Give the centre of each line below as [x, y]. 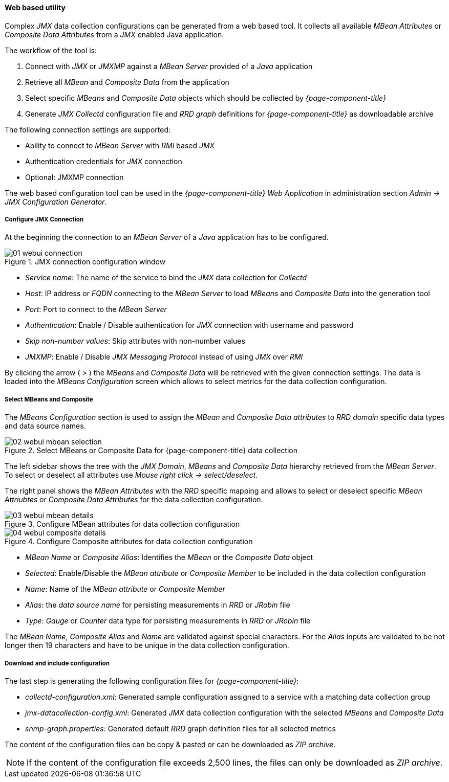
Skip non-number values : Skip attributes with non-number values [135, 341]
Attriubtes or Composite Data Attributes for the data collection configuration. [134, 500]
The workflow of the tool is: [51, 50]
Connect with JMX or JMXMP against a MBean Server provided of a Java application [169, 66]
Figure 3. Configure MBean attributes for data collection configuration [122, 524]
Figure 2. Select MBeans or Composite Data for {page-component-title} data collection [151, 451]
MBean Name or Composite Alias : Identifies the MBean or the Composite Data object [169, 557]
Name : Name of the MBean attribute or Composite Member [125, 589]
